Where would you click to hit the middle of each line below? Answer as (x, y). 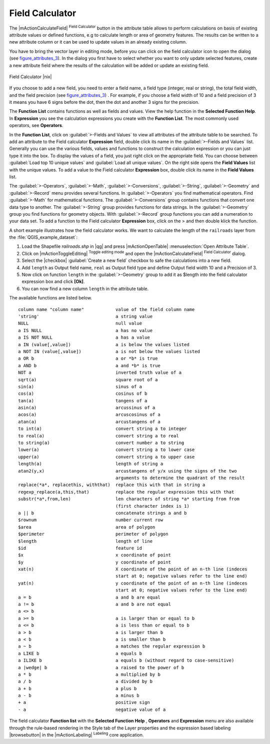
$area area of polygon (87, 527)
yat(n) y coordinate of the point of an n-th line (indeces (133, 583)
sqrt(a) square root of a (88, 380)
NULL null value (80, 323)
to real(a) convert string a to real (99, 436)
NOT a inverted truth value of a (100, 373)
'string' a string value (85, 316)
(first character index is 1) (152, 506)
